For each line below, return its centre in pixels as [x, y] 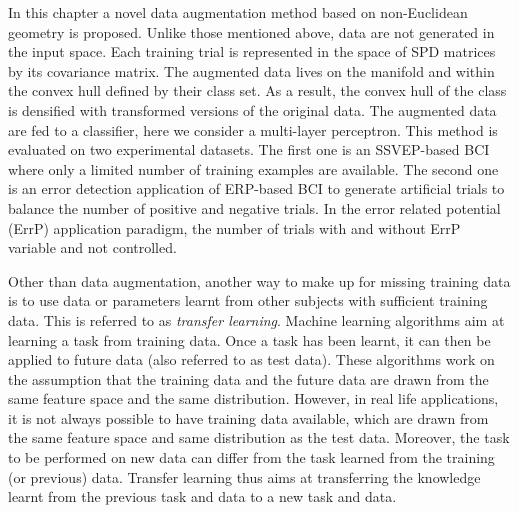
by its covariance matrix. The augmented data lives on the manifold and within [251, 70]
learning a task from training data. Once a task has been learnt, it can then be [249, 339]
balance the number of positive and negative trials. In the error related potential [254, 207]
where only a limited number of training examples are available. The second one [253, 168]
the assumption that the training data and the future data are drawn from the [248, 378]
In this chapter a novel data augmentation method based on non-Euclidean [238, 12]
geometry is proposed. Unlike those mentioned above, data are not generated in [251, 31]
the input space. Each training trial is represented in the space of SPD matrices [252, 51]
